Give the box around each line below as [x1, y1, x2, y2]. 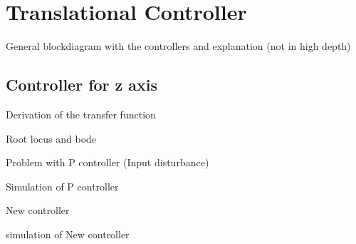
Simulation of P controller [6, 178, 119, 193]
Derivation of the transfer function [6, 106, 156, 121]
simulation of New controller [6, 226, 130, 241]
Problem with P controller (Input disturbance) [6, 155, 209, 170]
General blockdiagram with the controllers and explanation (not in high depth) [6, 39, 351, 54]
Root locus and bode [6, 131, 97, 146]
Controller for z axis [6, 73, 158, 96]
